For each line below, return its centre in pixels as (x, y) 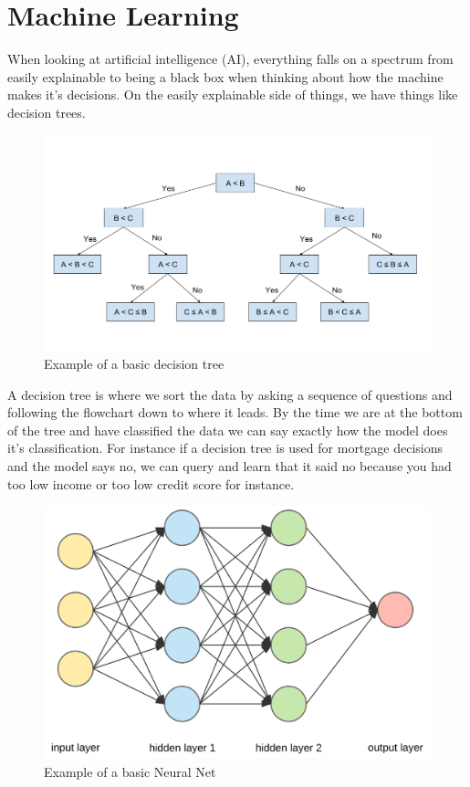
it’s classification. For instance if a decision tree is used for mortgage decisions (225, 448)
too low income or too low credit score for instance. (151, 483)
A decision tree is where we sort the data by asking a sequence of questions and (230, 394)
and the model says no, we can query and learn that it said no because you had (230, 465)
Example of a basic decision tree (134, 363)
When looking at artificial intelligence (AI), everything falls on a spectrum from (230, 59)
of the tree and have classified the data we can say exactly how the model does (228, 430)
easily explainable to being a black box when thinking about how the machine (225, 76)
